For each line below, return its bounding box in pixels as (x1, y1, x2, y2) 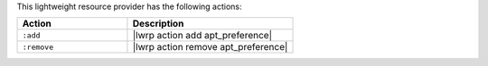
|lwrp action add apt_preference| (132, 29, 273, 42)
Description (132, 18, 184, 30)
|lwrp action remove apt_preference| (132, 41, 288, 54)
